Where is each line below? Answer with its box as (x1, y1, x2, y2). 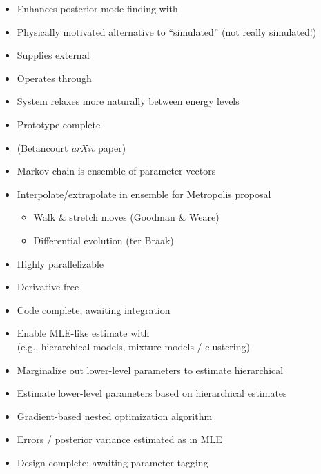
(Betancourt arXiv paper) (17, 140, 126, 155)
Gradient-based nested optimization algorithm (17, 408, 213, 423)
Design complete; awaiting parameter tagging (17, 455, 208, 469)
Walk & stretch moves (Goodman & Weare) (33, 210, 220, 224)
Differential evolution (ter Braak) (33, 233, 174, 247)
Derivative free (17, 279, 79, 294)
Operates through (17, 70, 92, 85)
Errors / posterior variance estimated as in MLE (17, 432, 222, 446)
